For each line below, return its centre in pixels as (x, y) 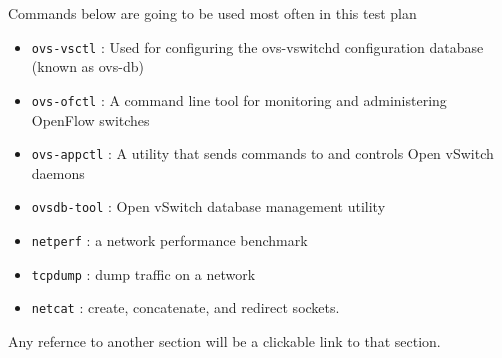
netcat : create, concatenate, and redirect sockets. (185, 307)
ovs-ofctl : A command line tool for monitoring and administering (239, 99)
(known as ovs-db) (87, 66)
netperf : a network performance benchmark (169, 240)
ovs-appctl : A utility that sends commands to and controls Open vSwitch (262, 153)
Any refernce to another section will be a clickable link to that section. (224, 340)
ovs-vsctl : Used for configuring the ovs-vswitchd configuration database (257, 46)
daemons (58, 172)
